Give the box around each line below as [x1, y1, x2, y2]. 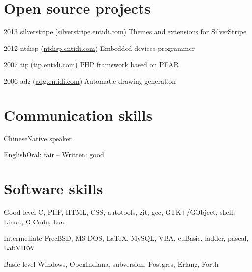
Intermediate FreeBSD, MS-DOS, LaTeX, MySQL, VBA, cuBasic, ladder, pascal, [4, 233, 249, 243]
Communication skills [4, 104, 153, 124]
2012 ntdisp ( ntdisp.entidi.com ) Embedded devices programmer [4, 43, 195, 53]
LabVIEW [4, 242, 35, 252]
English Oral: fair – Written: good [4, 149, 104, 160]
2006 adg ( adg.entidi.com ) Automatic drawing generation [4, 75, 176, 86]
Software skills [4, 178, 103, 198]
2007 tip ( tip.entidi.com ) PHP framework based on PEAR [4, 59, 179, 70]
